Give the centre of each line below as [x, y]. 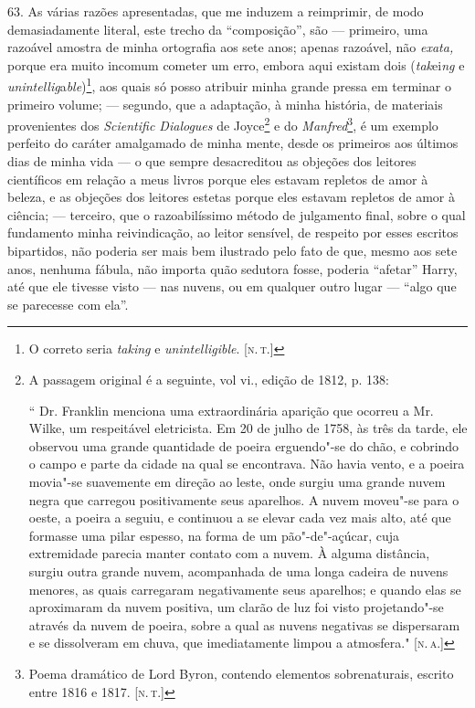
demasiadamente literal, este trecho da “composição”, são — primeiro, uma [218, 29]
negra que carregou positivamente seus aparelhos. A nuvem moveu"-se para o [244, 499]
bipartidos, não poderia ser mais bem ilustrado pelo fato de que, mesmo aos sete [232, 251]
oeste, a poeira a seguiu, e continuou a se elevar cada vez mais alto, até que [240, 518]
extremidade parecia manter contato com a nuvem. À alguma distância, [229, 553]
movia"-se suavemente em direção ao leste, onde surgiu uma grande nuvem [237, 481]
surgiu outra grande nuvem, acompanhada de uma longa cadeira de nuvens [238, 571]
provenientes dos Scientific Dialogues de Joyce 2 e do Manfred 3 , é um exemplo [223, 124]
